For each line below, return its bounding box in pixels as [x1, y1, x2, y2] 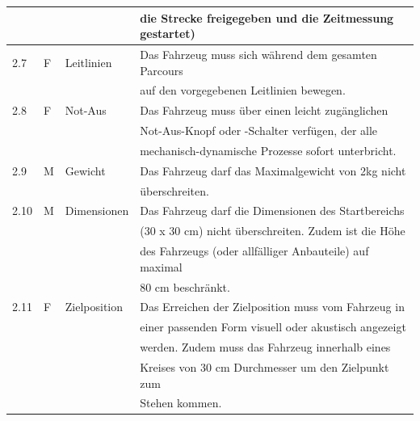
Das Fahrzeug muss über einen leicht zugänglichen [140, 102, 388, 119]
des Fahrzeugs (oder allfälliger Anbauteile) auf [140, 242, 369, 259]
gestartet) [140, 25, 195, 42]
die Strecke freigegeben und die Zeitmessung [140, 9, 394, 26]
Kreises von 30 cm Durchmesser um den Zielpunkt [140, 358, 389, 375]
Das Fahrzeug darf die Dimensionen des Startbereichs [140, 202, 405, 219]
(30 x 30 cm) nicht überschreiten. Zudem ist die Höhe [140, 222, 405, 239]
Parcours [140, 61, 183, 78]
